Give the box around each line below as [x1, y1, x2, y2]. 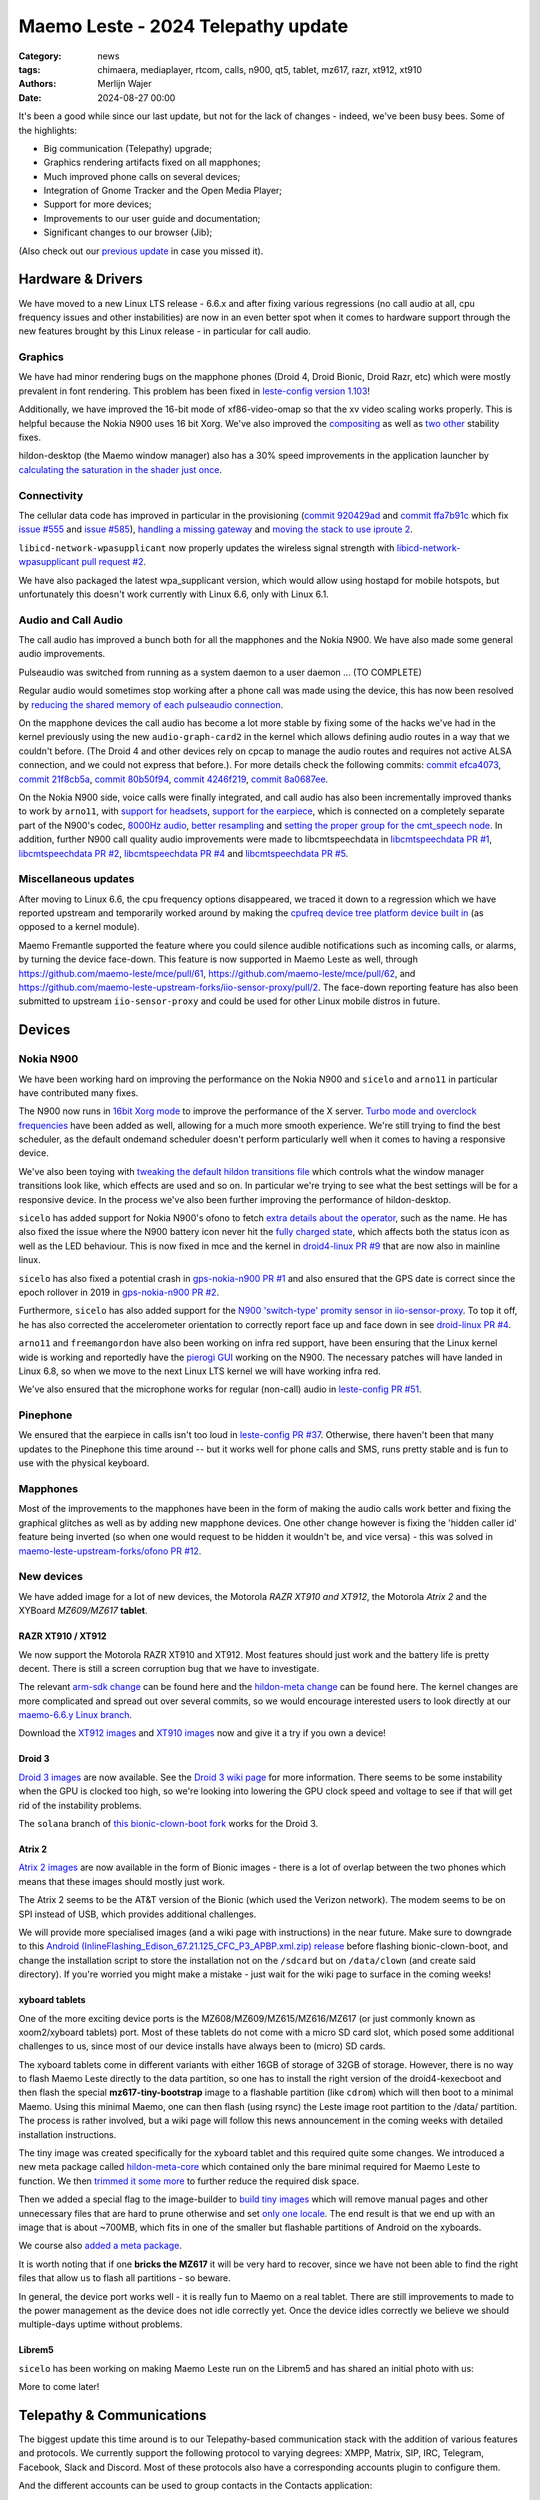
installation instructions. [18, 2128, 117, 2140]
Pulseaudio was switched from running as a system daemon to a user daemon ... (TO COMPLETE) [18, 666, 422, 678]
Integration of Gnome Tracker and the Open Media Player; [43, 185, 283, 197]
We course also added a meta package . [18, 2240, 182, 2252]
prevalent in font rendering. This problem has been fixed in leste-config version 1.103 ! [18, 385, 370, 397]
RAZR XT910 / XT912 [18, 1630, 107, 1642]
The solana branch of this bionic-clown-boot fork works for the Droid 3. [18, 1818, 319, 1830]
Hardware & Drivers [18, 271, 144, 288]
